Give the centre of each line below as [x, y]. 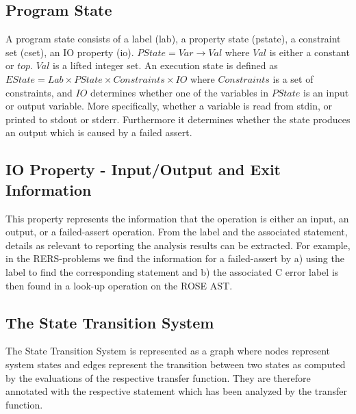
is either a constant [309, 52]
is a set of [293, 78]
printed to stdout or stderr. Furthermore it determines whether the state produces [178, 119]
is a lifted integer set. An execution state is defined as [165, 65]
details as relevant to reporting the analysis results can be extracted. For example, [178, 245]
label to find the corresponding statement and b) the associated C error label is [172, 271]
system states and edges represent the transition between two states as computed [176, 364]
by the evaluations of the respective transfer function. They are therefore [158, 377]
